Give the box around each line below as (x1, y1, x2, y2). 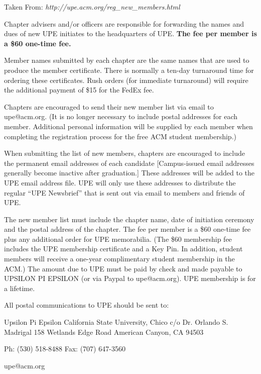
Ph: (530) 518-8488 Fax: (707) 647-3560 (4, 343, 125, 354)
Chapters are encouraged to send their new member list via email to (4, 101, 214, 112)
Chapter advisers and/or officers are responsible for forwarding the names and (4, 18, 244, 29)
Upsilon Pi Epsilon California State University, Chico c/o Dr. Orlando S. (4, 317, 228, 327)
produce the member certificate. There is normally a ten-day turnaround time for (4, 64, 254, 75)
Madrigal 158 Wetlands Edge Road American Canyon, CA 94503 (4, 326, 204, 337)
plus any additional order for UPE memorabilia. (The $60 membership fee (4, 233, 232, 244)
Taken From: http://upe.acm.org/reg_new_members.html (4, 2, 180, 12)
